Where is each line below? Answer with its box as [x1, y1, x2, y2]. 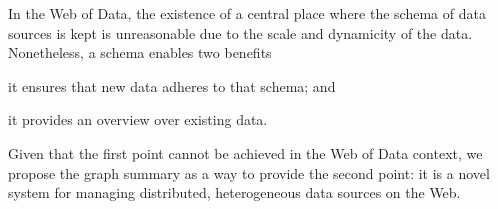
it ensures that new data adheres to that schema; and [8, 75, 336, 96]
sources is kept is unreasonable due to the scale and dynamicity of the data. [8, 22, 473, 43]
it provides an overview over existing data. [8, 109, 268, 130]
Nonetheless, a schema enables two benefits [8, 42, 272, 63]
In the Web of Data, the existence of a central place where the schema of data [8, 3, 486, 23]
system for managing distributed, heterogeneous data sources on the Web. [8, 182, 461, 203]
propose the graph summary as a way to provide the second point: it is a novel [8, 162, 490, 183]
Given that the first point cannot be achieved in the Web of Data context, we [8, 142, 483, 163]
